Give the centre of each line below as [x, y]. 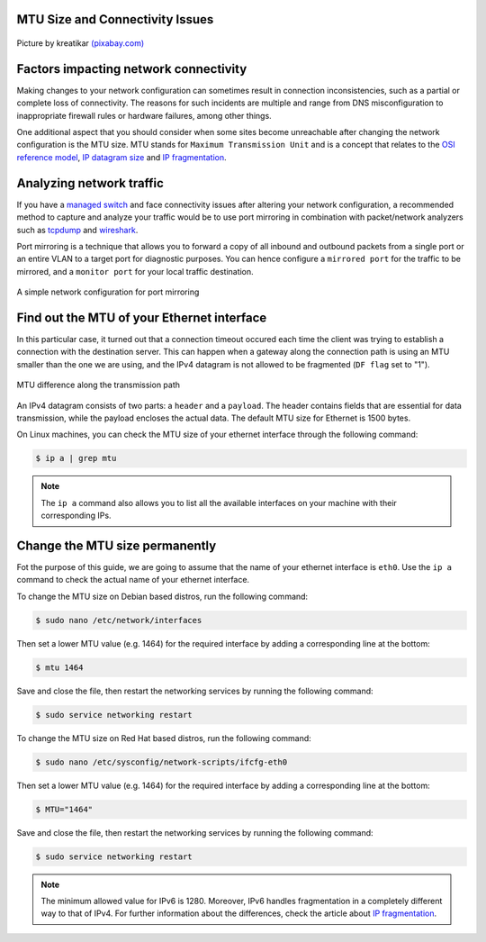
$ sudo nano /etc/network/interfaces [119, 620]
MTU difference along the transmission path [98, 385]
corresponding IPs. [76, 516]
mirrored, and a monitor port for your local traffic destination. [135, 271]
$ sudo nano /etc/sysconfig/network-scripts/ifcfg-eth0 [162, 762]
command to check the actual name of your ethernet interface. [133, 580]
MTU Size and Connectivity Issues [115, 19]
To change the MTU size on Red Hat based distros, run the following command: [164, 738]
